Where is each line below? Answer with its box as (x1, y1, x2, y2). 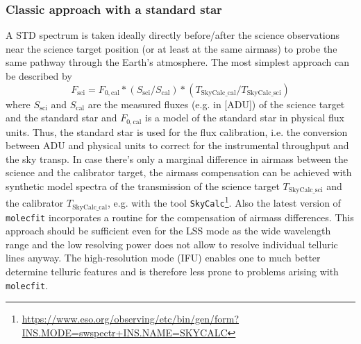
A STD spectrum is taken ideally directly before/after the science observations (6, 28, 340, 42)
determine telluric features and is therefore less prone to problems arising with (6, 264, 339, 279)
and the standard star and (6, 110, 117, 125)
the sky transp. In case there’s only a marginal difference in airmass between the (6, 151, 348, 166)
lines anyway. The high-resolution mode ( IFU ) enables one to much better (6, 250, 321, 265)
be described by (6, 69, 72, 83)
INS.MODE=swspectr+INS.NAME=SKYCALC (22, 325, 228, 339)
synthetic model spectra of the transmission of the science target (6, 179, 280, 193)
